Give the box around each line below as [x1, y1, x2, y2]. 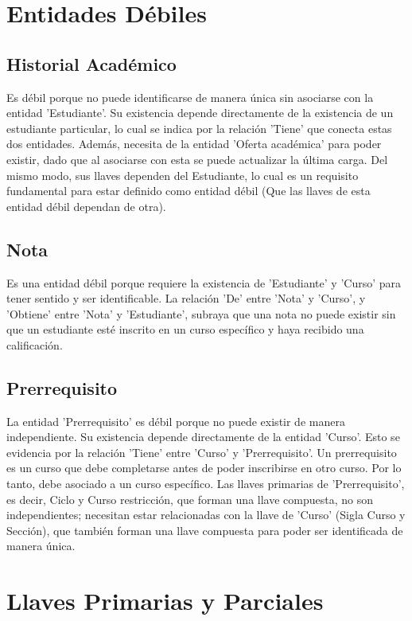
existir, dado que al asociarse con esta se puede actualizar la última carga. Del [6, 150, 388, 167]
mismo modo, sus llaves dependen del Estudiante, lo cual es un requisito [6, 166, 359, 183]
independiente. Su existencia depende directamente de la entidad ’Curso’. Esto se [6, 428, 400, 445]
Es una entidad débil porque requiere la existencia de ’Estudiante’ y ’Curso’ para [6, 274, 401, 291]
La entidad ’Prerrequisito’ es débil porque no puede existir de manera [6, 412, 345, 429]
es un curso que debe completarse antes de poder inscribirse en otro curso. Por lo [6, 459, 402, 476]
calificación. [6, 336, 63, 353]
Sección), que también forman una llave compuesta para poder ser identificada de [6, 521, 403, 538]
